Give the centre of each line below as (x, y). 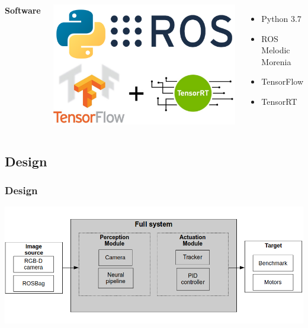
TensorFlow (282, 81)
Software (23, 10)
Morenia (276, 61)
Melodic (276, 50)
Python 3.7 (281, 18)
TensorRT (279, 101)
